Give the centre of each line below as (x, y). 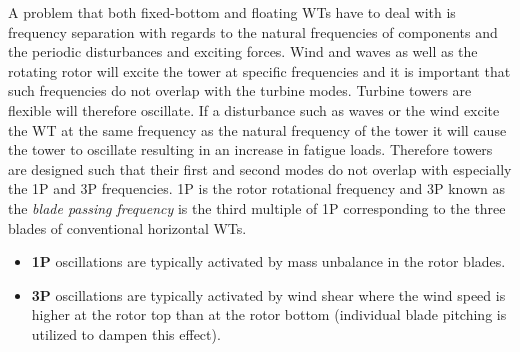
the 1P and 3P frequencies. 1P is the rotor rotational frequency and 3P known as (257, 188)
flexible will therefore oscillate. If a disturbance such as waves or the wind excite (254, 109)
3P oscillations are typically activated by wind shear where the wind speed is (268, 294)
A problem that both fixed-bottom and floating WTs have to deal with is (232, 12)
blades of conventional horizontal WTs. (127, 227)
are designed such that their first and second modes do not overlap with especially (260, 168)
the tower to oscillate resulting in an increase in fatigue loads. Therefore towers (250, 149)
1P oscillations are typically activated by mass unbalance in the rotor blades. (268, 261)
